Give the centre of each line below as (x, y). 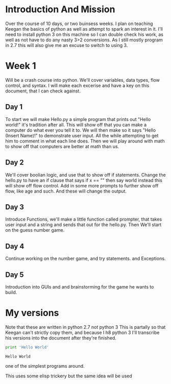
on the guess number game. (35, 230)
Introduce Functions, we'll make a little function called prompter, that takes (84, 219)
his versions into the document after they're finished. (61, 338)
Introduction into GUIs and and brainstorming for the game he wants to (80, 286)
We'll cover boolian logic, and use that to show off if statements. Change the (86, 175)
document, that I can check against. (43, 91)
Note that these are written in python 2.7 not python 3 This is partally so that (86, 327)
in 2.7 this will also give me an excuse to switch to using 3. (67, 45)
